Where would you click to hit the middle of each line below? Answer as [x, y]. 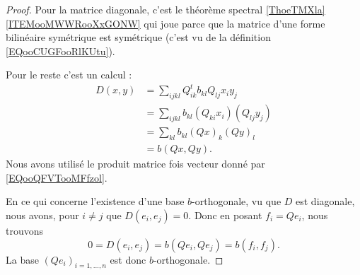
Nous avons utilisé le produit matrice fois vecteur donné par [135, 164]
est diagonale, [325, 201]
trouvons [25, 230]
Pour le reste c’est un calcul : [69, 75]
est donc [128, 259]
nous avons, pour [42, 215]
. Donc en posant [225, 215]
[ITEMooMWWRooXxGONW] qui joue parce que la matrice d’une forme [166, 23]
